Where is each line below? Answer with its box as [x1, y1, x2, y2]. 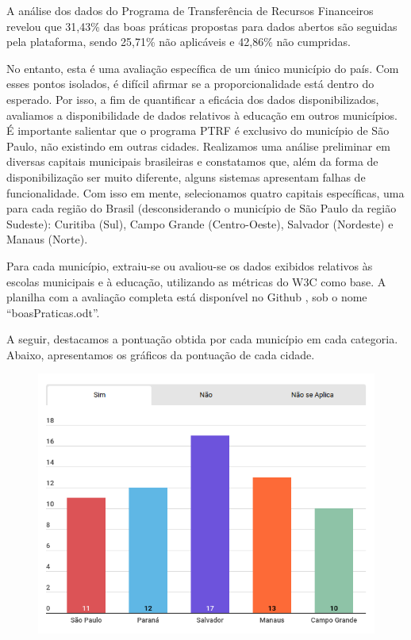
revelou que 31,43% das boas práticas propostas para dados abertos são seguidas [6, 17, 398, 34]
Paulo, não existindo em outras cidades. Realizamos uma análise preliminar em [6, 137, 390, 154]
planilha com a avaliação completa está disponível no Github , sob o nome [6, 289, 367, 305]
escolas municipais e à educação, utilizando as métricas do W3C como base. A [6, 273, 386, 289]
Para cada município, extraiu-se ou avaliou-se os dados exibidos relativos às [6, 257, 373, 274]
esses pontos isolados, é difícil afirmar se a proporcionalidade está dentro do [6, 75, 375, 92]
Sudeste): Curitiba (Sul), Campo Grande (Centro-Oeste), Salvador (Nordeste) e [6, 215, 394, 232]
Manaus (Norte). [6, 231, 88, 247]
